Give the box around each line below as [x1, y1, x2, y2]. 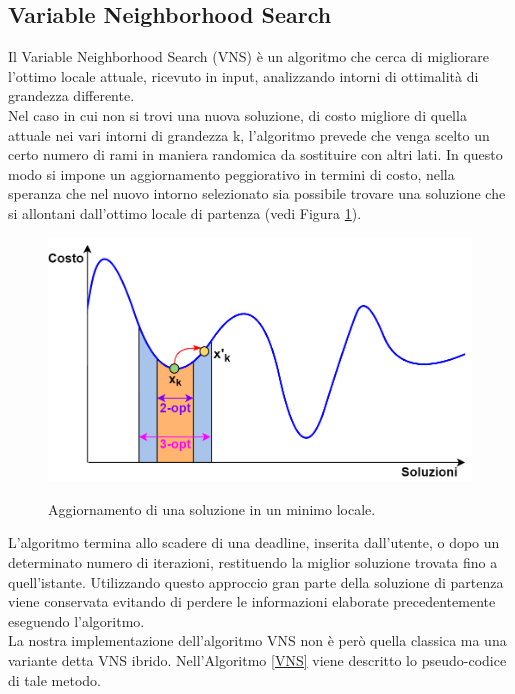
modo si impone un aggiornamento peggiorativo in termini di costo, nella [8, 163, 455, 184]
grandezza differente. [8, 85, 135, 106]
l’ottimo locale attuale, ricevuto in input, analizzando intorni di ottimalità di [8, 65, 479, 86]
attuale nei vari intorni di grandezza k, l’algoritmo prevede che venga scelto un [8, 124, 490, 145]
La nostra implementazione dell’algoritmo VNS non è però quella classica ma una [8, 630, 507, 651]
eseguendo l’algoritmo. [8, 610, 145, 631]
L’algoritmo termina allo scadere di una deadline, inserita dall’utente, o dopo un [8, 532, 500, 553]
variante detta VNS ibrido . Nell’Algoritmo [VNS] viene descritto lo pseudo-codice [8, 649, 507, 670]
